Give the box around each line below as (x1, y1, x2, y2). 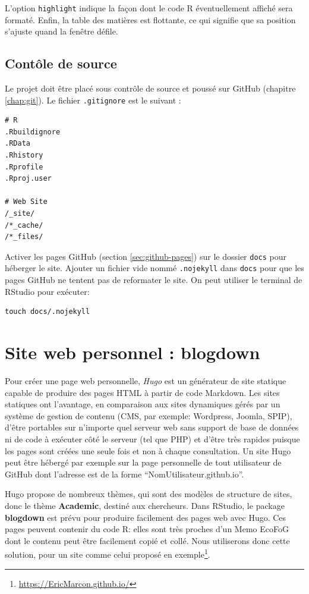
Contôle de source (5, 54, 117, 73)
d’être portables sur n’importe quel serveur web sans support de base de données (5, 421, 299, 433)
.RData (5, 139, 30, 148)
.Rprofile (5, 162, 43, 171)
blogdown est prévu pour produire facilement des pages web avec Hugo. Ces (5, 511, 286, 523)
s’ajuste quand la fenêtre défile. (5, 25, 118, 37)
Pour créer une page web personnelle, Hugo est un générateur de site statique (5, 375, 286, 387)
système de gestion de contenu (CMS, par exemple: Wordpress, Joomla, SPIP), (5, 409, 292, 422)
